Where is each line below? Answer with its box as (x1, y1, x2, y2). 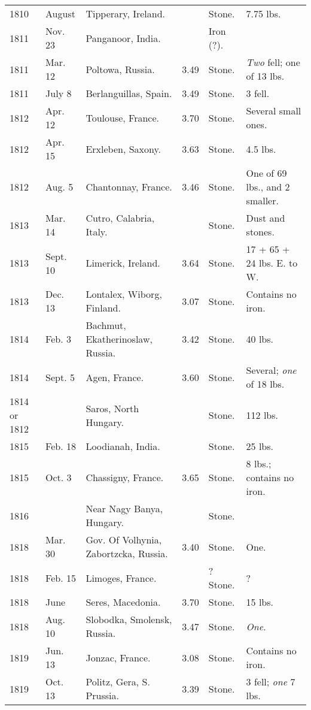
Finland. (86, 301, 121, 315)
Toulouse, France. (86, 110, 160, 125)
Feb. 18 (45, 439, 76, 453)
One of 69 (246, 166, 287, 180)
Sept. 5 (45, 370, 75, 384)
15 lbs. (246, 595, 274, 609)
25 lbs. (246, 439, 274, 453)
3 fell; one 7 (246, 675, 295, 688)
